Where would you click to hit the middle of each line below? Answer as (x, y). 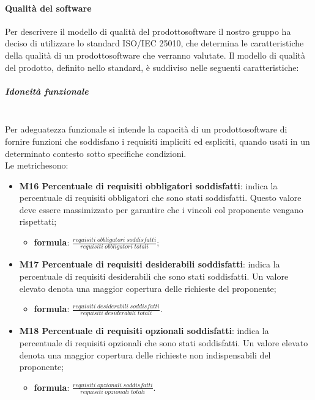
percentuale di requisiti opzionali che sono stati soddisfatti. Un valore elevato (164, 343)
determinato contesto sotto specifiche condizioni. (96, 153)
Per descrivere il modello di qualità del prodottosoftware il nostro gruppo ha (148, 31)
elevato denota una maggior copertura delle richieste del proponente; (148, 288)
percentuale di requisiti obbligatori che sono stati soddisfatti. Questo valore (160, 198)
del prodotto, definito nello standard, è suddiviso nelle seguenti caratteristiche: (152, 67)
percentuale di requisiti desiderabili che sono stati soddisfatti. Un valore (154, 276)
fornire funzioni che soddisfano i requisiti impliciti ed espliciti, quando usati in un (157, 141)
